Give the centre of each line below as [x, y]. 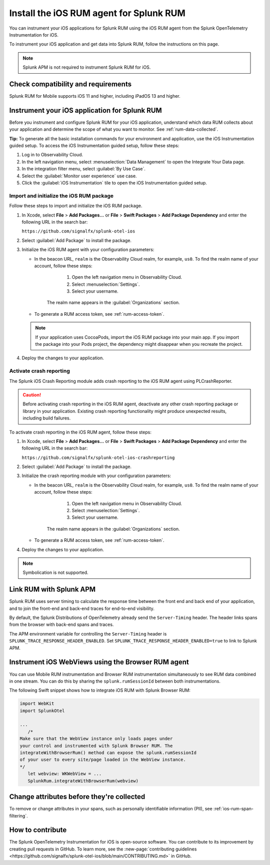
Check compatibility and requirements [70, 84]
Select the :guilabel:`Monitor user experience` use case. [79, 176]
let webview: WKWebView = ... [65, 774]
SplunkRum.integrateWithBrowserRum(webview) [83, 781]
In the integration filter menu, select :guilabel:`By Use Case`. [84, 169]
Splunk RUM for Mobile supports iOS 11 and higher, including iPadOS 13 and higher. [95, 96]
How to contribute [38, 830]
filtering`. [18, 816]
